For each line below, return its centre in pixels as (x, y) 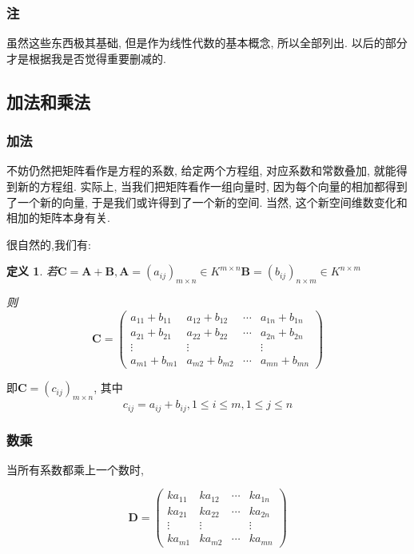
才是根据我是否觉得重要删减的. (86, 58)
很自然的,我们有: (49, 244)
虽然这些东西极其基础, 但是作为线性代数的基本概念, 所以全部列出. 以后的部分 (207, 43)
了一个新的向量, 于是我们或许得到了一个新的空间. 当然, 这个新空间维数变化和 (207, 202)
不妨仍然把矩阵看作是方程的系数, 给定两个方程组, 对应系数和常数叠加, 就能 (201, 170)
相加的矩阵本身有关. (58, 218)
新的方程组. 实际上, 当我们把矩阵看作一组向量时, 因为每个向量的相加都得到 (212, 186)
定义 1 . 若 (32, 271)
